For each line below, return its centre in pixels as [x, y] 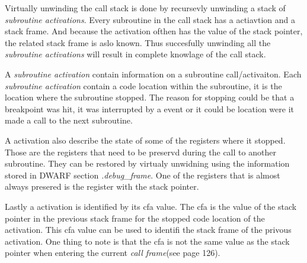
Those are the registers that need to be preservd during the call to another [140, 152]
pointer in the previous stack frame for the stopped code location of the [135, 218]
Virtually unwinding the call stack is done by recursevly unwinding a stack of [145, 8]
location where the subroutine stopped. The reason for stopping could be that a [150, 97]
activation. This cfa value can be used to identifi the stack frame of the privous [148, 230]
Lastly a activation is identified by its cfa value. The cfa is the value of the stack [151, 206]
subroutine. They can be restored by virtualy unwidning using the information [147, 163]
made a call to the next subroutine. [69, 120]
